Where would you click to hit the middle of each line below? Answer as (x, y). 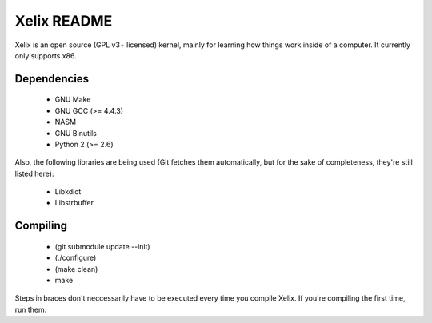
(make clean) (76, 269)
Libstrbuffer (74, 203)
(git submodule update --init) (103, 246)
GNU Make (73, 99)
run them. (31, 309)
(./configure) (76, 258)
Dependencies (52, 79)
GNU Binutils (76, 133)
